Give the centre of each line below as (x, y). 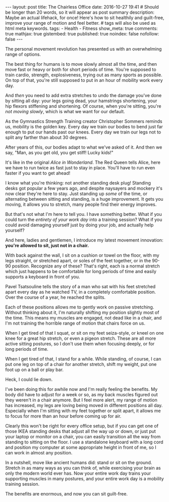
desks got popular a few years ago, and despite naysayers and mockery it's (84, 188)
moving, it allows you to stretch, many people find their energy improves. (81, 204)
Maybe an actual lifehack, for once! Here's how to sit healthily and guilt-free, (85, 18)
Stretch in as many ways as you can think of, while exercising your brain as (83, 468)
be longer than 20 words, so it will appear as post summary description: (80, 12)
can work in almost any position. (39, 453)
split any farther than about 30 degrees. (47, 137)
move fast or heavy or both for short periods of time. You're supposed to (81, 70)
